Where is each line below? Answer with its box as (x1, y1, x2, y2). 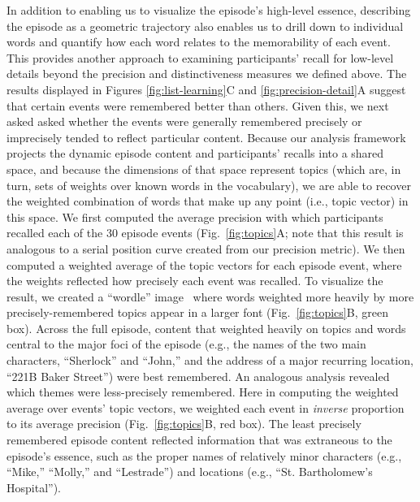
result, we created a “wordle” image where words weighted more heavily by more (6, 288, 414, 305)
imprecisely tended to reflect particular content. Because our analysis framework (6, 128, 406, 145)
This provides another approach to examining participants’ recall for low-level (6, 49, 394, 66)
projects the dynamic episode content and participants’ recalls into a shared (6, 145, 384, 162)
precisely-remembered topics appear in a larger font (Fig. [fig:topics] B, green (6, 304, 388, 321)
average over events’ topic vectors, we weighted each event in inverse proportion (6, 399, 405, 416)
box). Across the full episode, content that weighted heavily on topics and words (6, 319, 406, 336)
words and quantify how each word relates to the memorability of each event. (6, 33, 391, 50)
